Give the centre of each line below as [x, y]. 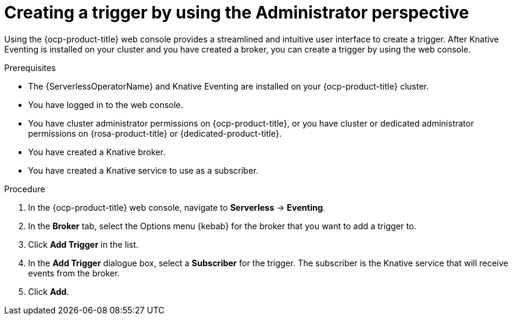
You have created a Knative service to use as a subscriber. [143, 170]
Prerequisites [30, 67]
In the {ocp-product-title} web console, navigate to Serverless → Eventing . [177, 207]
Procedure [25, 189]
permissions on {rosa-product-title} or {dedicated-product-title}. [155, 133]
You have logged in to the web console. [106, 104]
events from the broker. [74, 273]
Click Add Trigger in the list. [83, 244]
